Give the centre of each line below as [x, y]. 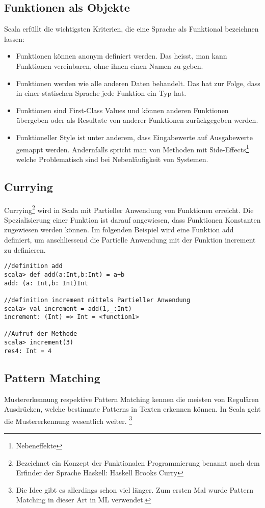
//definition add [33, 266]
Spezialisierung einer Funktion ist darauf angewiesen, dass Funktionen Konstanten [132, 219]
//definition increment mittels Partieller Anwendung [97, 300]
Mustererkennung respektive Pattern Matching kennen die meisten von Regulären [131, 399]
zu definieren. [25, 249]
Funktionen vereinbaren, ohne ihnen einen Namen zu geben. [110, 65]
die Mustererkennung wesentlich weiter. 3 [68, 420]
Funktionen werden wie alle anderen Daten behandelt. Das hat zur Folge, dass [138, 83]
